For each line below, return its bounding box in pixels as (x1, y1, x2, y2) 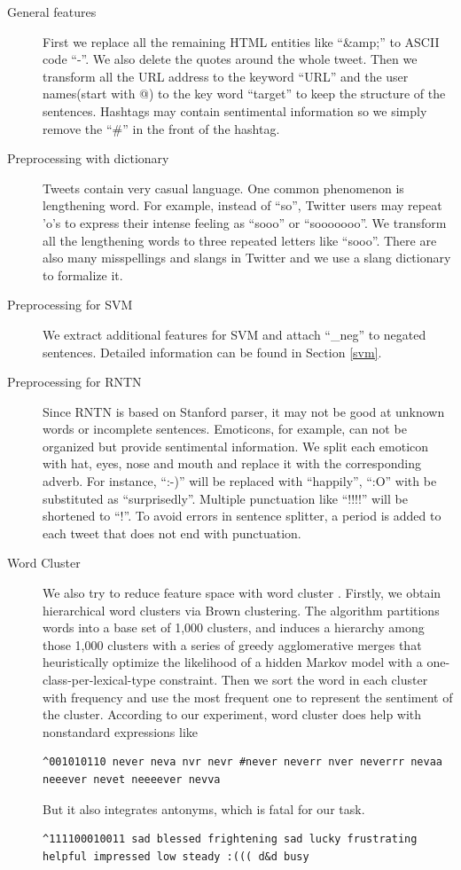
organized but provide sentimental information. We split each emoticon (43, 436, 429, 455)
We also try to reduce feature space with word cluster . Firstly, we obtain (43, 584, 441, 602)
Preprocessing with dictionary (7, 149, 169, 168)
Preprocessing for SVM (7, 295, 133, 314)
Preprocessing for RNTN (7, 372, 142, 391)
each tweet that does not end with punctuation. (43, 523, 301, 542)
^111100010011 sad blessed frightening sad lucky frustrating (43, 833, 418, 846)
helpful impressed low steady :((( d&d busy (43, 850, 309, 863)
